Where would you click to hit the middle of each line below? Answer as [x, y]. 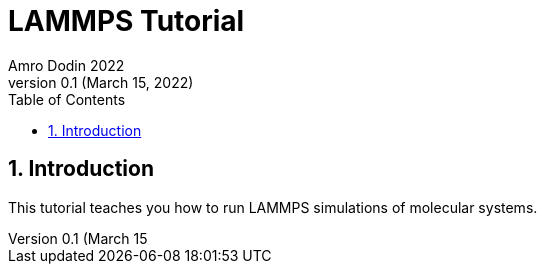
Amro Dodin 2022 [66, 65]
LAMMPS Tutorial [126, 21]
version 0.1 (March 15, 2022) [101, 82]
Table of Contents [67, 99]
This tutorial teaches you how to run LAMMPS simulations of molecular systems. [273, 207]
